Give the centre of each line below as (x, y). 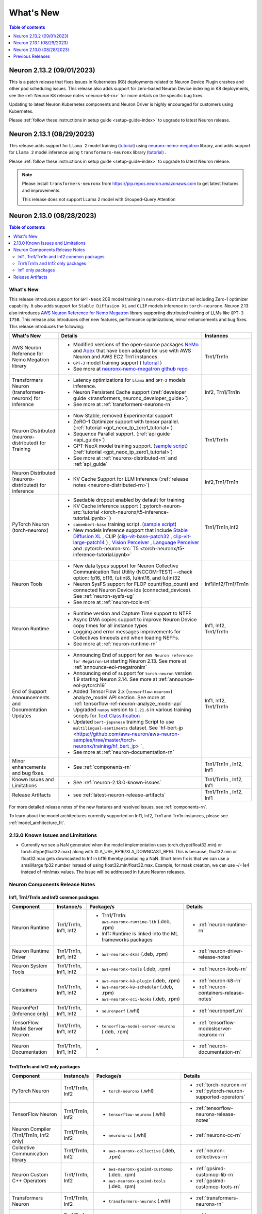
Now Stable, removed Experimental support (123, 415)
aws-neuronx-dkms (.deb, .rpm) (135, 954)
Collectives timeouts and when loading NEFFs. (126, 638)
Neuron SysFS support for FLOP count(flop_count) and (136, 584)
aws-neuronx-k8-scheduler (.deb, (138, 987)
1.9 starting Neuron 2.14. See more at (115, 679)
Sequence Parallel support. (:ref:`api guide (122, 434)
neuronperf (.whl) (121, 1011)
